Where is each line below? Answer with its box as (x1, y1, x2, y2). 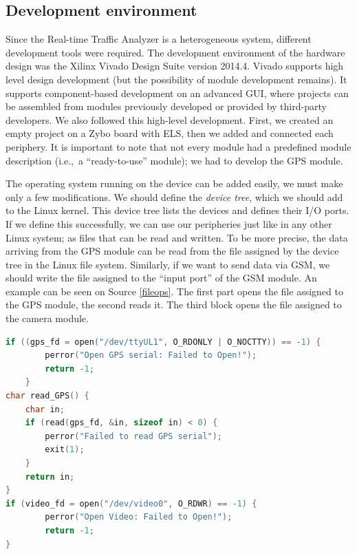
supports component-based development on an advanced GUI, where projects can (6, 85, 349, 100)
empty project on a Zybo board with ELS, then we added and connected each (6, 126, 334, 140)
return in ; (25, 471, 75, 482)
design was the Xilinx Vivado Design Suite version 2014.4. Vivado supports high (6, 58, 344, 73)
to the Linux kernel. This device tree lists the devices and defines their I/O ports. (6, 203, 349, 217)
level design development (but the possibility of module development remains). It (6, 72, 347, 86)
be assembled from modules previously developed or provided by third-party (6, 99, 327, 114)
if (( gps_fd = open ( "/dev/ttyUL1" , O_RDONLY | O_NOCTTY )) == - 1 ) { (6, 337, 321, 347)
